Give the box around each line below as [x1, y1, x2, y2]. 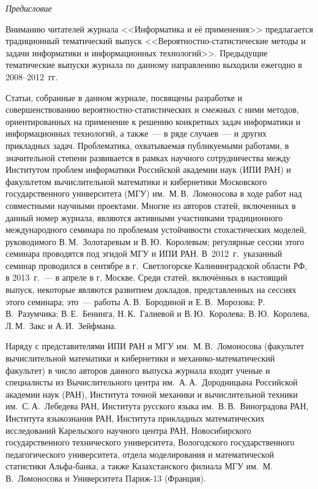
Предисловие [6, 2, 52, 14]
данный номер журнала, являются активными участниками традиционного [6, 211, 283, 224]
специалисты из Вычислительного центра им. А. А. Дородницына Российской [6, 376, 298, 389]
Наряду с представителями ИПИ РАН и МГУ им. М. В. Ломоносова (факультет [6, 339, 305, 352]
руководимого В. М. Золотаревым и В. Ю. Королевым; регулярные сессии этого [6, 235, 305, 248]
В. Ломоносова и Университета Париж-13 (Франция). [6, 471, 206, 484]
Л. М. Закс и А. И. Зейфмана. [6, 319, 117, 332]
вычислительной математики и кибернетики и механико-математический [6, 352, 275, 365]
